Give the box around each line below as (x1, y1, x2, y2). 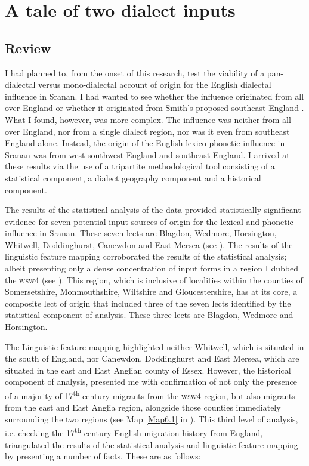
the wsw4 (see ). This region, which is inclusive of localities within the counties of (5, 273, 303, 286)
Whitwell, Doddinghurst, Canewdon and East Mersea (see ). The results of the (5, 238, 293, 251)
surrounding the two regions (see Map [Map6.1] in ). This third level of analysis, (5, 412, 298, 425)
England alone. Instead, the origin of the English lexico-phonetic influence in (5, 137, 285, 149)
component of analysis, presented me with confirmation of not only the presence (5, 375, 298, 388)
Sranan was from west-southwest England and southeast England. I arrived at (5, 148, 290, 161)
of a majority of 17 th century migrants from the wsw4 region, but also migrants (5, 388, 295, 402)
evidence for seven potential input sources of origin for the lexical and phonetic (5, 215, 293, 227)
